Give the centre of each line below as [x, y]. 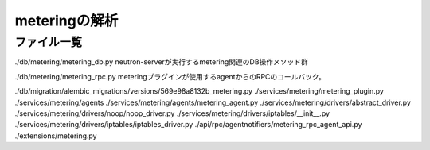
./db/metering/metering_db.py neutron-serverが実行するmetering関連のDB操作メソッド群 [161, 62]
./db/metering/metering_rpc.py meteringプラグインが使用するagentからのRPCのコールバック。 [170, 76]
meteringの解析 [66, 21]
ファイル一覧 [49, 42]
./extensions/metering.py [56, 136]
